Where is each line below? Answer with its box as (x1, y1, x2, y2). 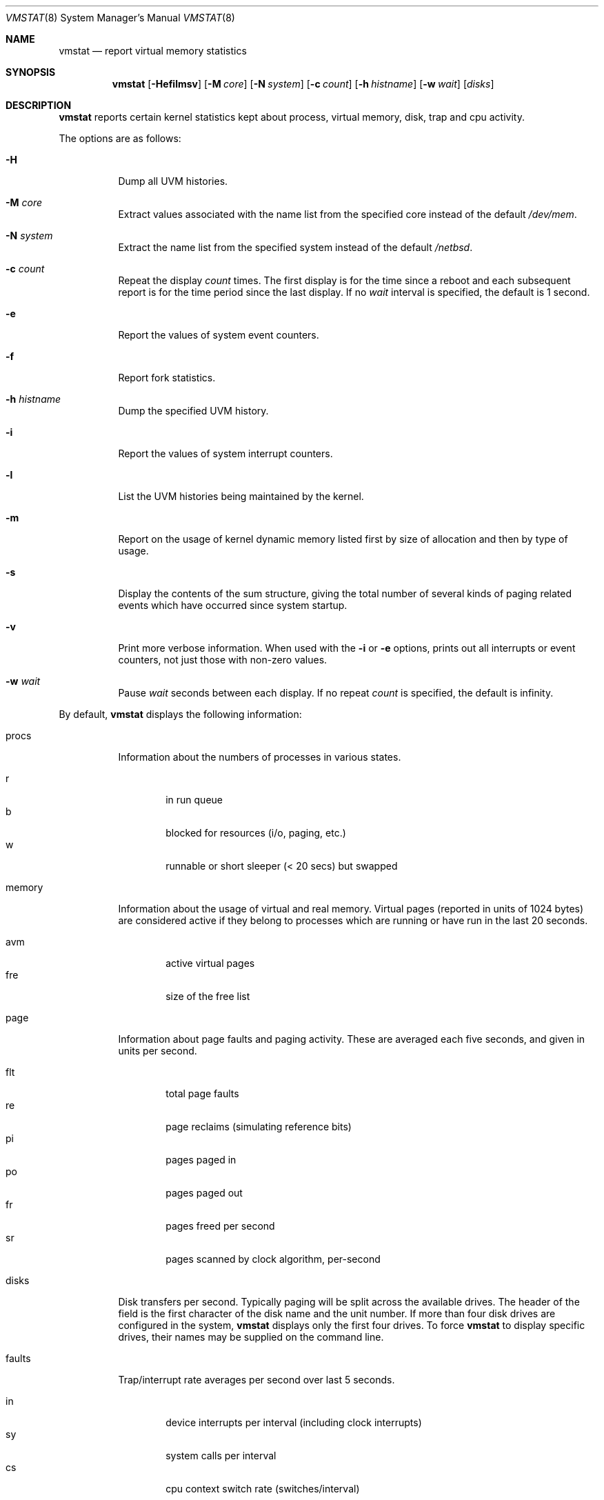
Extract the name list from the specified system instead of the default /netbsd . (118, 241, 473, 253)
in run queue (165, 794, 223, 806)
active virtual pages (165, 957, 255, 969)
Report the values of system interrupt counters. (118, 448, 333, 459)
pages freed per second (165, 1220, 275, 1232)
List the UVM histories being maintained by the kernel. (118, 490, 364, 502)
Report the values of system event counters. (118, 329, 319, 341)
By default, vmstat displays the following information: (59, 708, 302, 720)
